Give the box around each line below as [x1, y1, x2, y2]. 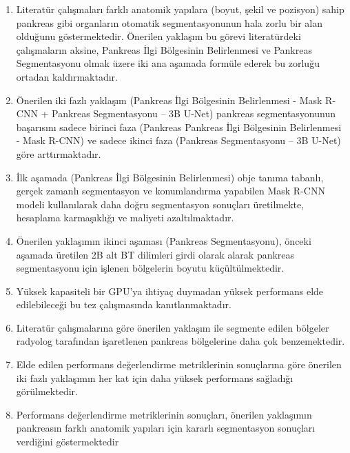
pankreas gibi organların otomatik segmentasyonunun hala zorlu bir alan [16, 15, 323, 30]
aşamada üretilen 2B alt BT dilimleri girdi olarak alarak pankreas [16, 247, 295, 261]
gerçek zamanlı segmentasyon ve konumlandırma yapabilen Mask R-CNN [16, 183, 325, 198]
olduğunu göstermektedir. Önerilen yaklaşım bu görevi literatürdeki [16, 29, 301, 43]
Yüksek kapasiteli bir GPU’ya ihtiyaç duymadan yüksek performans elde [16, 283, 324, 298]
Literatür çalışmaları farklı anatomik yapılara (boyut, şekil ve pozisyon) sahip [16, 2, 344, 16]
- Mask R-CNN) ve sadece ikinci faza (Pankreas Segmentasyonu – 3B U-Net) [16, 133, 341, 148]
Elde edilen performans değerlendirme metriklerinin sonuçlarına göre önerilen [16, 357, 342, 372]
